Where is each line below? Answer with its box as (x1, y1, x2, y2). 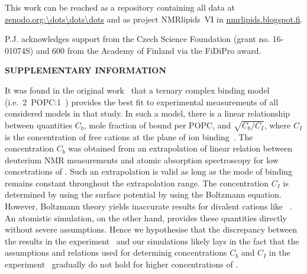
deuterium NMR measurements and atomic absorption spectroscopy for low (5, 153, 279, 166)
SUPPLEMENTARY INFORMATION (5, 64, 167, 76)
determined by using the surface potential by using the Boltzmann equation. (5, 188, 282, 201)
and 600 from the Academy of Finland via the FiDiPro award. (35, 44, 261, 56)
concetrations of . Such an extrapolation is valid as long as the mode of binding (5, 165, 293, 178)
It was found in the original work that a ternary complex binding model (5, 83, 270, 96)
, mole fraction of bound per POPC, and (83, 118, 231, 131)
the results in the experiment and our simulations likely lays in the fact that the (5, 234, 299, 247)
